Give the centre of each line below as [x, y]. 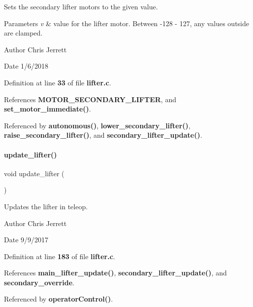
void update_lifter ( [34, 173]
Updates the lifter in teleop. [46, 206]
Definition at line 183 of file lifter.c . [60, 256]
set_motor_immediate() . [47, 109]
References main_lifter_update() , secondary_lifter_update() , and [115, 273]
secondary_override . [39, 282]
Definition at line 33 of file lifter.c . [58, 82]
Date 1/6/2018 [26, 66]
